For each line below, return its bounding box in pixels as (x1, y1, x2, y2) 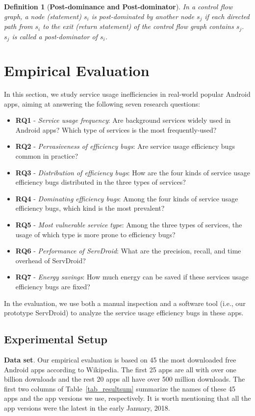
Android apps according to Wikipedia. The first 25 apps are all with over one (4, 364, 236, 374)
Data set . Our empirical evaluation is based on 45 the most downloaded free (4, 354, 236, 364)
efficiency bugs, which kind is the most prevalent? (15, 203, 165, 213)
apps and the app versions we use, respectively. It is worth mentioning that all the (4, 393, 251, 403)
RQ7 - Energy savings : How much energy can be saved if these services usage (15, 272, 249, 282)
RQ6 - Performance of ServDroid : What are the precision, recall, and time (15, 246, 241, 256)
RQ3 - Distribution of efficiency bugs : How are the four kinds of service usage (15, 167, 250, 177)
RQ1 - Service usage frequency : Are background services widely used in (15, 115, 231, 125)
